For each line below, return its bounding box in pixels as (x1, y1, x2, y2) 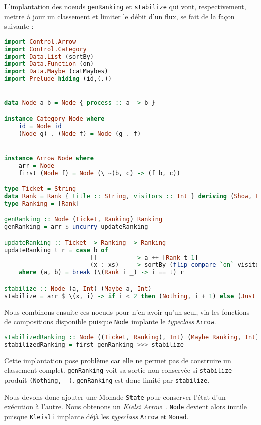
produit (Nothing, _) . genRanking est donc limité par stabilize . (4, 374, 210, 385)
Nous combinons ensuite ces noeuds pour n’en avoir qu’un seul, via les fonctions (4, 306, 250, 317)
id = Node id (18, 122, 62, 130)
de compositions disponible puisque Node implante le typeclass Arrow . (4, 316, 216, 327)
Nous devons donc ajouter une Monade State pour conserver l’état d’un (4, 391, 226, 402)
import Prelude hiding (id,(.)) (4, 75, 112, 83)
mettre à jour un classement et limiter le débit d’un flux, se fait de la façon (4, 11, 235, 21)
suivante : (4, 21, 34, 31)
